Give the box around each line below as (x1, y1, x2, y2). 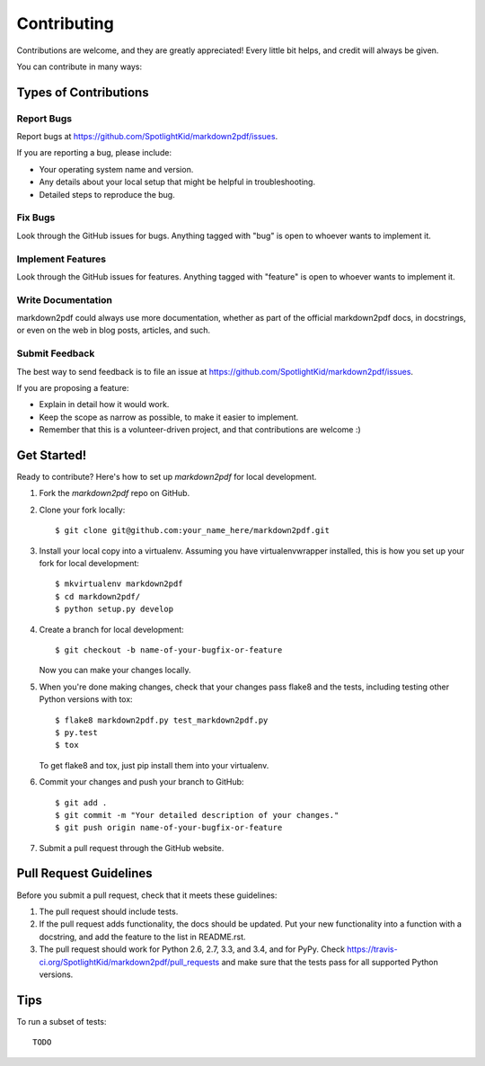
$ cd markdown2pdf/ (55, 591, 141, 601)
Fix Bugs (16, 211, 56, 224)
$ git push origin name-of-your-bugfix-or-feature (55, 822, 283, 833)
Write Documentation (16, 293, 112, 306)
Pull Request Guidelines (16, 866, 153, 881)
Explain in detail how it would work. (39, 399, 170, 410)
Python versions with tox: (39, 694, 134, 705)
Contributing (16, 13, 114, 33)
